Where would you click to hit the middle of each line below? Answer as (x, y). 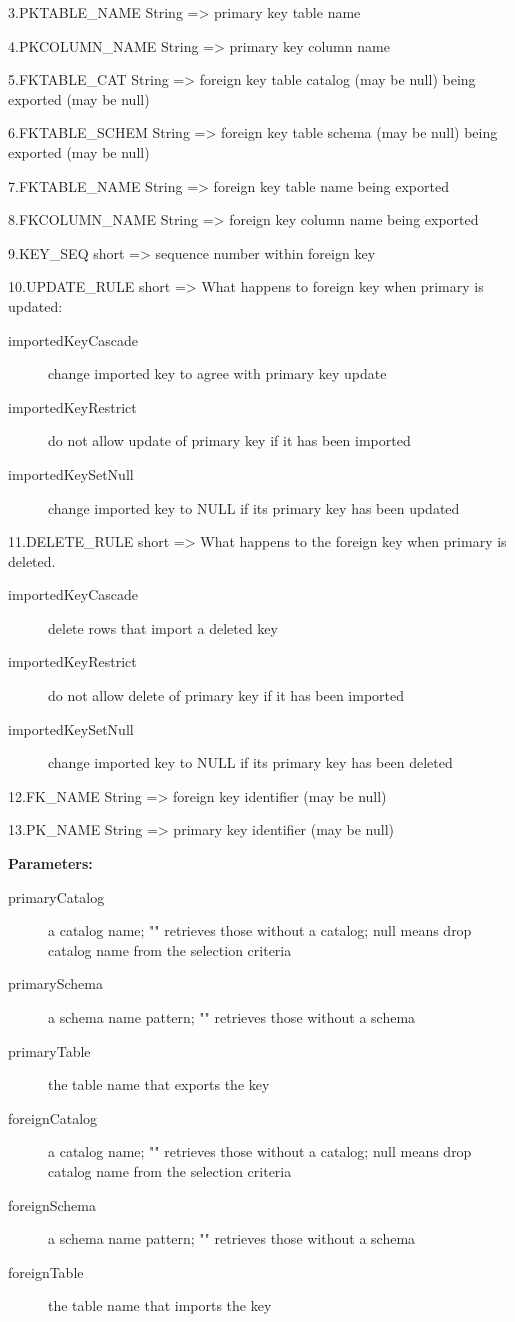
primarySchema (55, 983)
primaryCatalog (56, 896)
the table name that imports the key (160, 1305)
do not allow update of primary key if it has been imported (229, 440)
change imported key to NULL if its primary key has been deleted (250, 762)
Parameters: (50, 863)
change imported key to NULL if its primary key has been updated (254, 507)
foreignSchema (52, 1204)
